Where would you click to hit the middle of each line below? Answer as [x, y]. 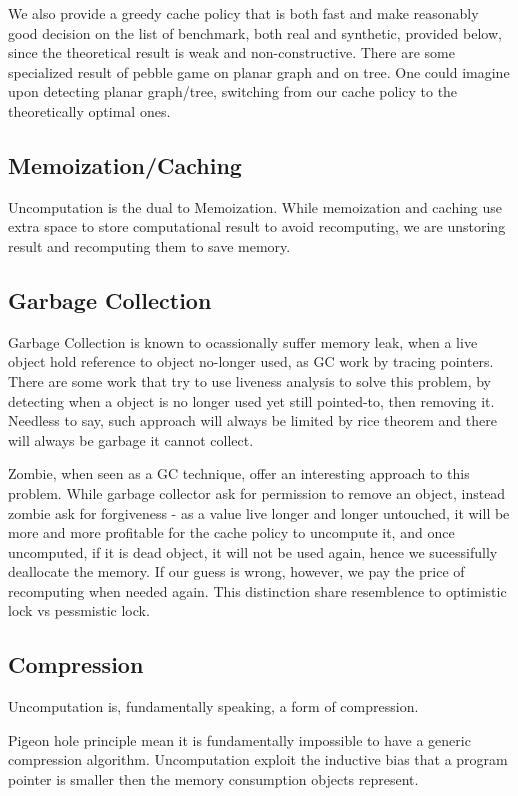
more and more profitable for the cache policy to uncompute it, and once [231, 532]
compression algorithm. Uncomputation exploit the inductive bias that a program [258, 759]
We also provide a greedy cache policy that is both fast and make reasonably [243, 13]
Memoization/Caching [125, 164]
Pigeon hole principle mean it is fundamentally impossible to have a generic [239, 739]
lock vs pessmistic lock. [79, 610]
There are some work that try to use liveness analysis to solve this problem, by [249, 380]
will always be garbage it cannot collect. [131, 439]
